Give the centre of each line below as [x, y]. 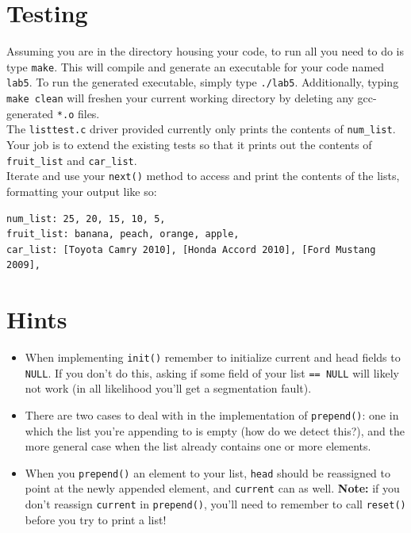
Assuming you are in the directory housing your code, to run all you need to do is [205, 51]
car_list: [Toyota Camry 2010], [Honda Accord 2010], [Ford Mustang [191, 249]
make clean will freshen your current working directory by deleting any [180, 98]
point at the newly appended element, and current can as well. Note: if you [212, 488]
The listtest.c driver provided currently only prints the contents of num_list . [201, 129]
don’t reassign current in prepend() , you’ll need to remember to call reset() [215, 504]
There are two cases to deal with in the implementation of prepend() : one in [212, 414]
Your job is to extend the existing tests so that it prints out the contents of [189, 144]
